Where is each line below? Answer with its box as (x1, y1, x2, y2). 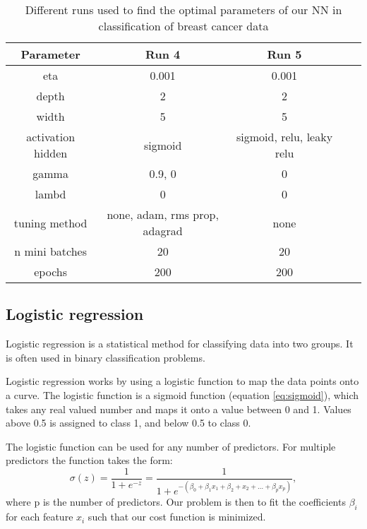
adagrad (143, 222, 183, 239)
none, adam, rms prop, (107, 206, 219, 222)
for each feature (6, 509, 73, 524)
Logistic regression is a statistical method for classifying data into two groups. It (6, 336, 354, 351)
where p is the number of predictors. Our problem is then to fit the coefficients (6, 494, 346, 509)
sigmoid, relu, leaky (236, 129, 333, 145)
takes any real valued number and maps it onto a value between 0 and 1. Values (6, 401, 351, 416)
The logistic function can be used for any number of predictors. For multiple (6, 439, 336, 453)
